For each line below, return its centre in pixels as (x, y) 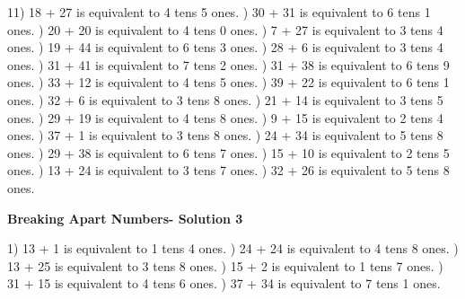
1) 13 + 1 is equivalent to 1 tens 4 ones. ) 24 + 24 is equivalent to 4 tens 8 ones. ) (233, 248)
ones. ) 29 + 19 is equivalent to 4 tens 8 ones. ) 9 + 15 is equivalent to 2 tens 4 (225, 117)
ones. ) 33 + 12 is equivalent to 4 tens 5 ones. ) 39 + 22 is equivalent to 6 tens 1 (228, 82)
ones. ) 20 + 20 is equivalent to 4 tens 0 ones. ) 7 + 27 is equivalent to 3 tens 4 (225, 29)
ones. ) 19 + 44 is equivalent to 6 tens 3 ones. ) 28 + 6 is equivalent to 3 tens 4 (225, 47)
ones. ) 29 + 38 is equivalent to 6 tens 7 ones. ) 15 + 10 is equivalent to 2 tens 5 (228, 152)
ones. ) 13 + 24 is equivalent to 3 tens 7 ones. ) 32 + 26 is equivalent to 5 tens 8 (228, 170)
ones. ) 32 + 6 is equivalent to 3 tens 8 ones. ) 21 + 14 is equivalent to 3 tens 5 (225, 99)
